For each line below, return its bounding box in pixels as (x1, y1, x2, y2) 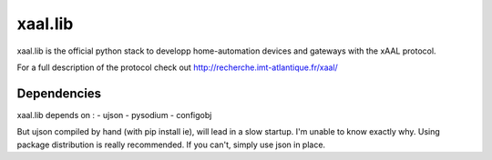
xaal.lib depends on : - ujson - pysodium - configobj (16, 109, 212, 120)
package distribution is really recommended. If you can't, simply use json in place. (16, 139, 326, 150)
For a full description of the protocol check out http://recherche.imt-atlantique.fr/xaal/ (16, 62, 339, 73)
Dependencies (16, 85, 102, 101)
